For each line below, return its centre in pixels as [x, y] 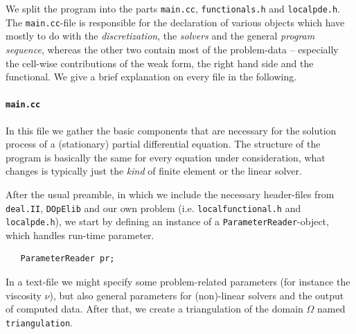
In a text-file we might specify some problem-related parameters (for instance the [178, 282]
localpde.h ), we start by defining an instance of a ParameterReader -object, [167, 221]
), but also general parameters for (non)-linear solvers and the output [197, 295]
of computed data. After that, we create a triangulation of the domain [154, 309]
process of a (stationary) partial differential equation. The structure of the [163, 144]
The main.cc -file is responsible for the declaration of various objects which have [175, 22]
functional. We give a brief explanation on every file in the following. [151, 77]
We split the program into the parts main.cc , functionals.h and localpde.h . [173, 8]
